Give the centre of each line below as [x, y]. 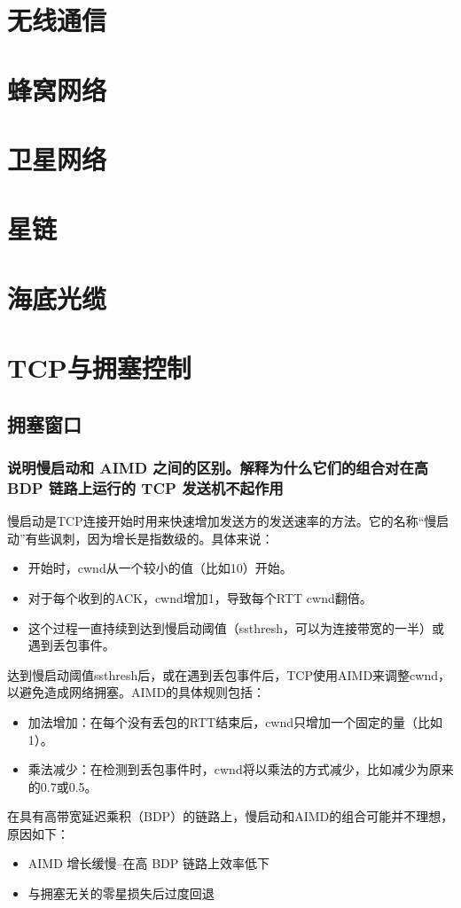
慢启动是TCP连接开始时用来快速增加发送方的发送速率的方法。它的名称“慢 [222, 521]
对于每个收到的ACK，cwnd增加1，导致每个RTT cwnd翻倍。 [200, 597]
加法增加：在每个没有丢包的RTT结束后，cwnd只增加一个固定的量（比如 [235, 721]
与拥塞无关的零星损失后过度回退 [121, 893]
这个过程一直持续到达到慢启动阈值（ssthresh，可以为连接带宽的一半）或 [236, 627]
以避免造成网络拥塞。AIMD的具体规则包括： [137, 692]
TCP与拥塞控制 [99, 368]
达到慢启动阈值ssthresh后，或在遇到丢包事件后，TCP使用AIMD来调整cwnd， [229, 674]
